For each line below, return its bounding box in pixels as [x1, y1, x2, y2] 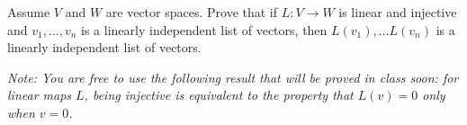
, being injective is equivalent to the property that [84, 85, 354, 104]
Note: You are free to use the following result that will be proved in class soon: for [7, 67, 459, 86]
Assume [7, 3, 50, 21]
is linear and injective [338, 3, 457, 21]
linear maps [7, 85, 72, 104]
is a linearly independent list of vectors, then [81, 20, 328, 39]
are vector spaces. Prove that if [105, 3, 278, 21]
